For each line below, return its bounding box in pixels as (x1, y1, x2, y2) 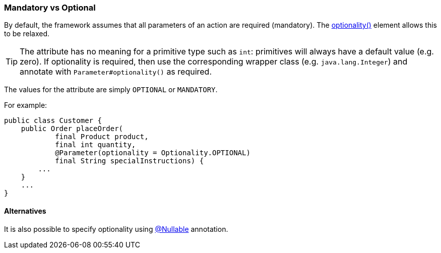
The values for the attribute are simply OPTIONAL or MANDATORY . (4, 85, 218, 94)
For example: (4, 101, 47, 110)
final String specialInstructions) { (55, 157, 204, 165)
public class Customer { (4, 116, 102, 125)
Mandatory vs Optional (4, 3, 96, 13)
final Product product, (55, 133, 149, 141)
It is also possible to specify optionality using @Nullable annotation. (4, 224, 228, 233)
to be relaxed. (4, 29, 49, 38)
